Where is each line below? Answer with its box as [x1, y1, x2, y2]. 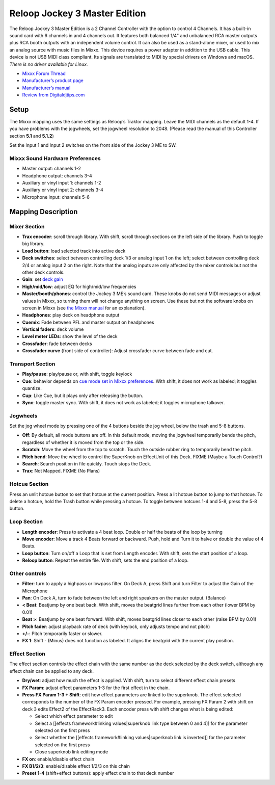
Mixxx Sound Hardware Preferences [9, 154, 101, 162]
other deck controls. [22, 269, 65, 275]
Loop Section [9, 518, 43, 525]
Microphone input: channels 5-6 [22, 194, 90, 200]
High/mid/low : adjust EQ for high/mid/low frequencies [22, 283, 136, 290]
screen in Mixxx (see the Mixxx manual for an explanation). [22, 305, 146, 311]
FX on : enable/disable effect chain [22, 756, 94, 762]
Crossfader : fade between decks [22, 341, 92, 347]
